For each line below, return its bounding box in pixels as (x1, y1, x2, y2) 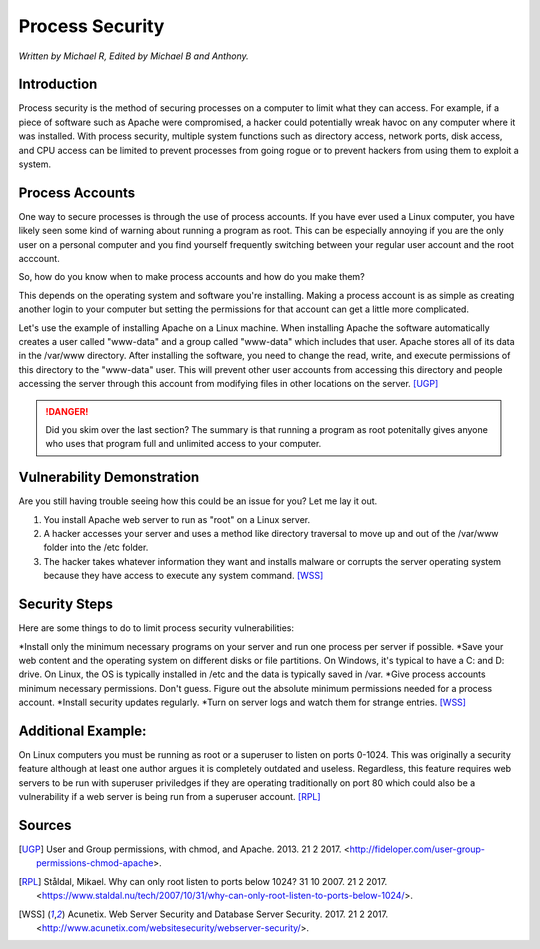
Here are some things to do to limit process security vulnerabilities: (18, 622, 295, 634)
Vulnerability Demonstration (18, 469, 200, 486)
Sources (18, 817, 72, 834)
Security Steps (18, 596, 114, 613)
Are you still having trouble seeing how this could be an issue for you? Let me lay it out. (18, 495, 378, 507)
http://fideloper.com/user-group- (349, 843, 485, 855)
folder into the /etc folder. (43, 541, 149, 554)
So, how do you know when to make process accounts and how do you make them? (18, 271, 365, 283)
